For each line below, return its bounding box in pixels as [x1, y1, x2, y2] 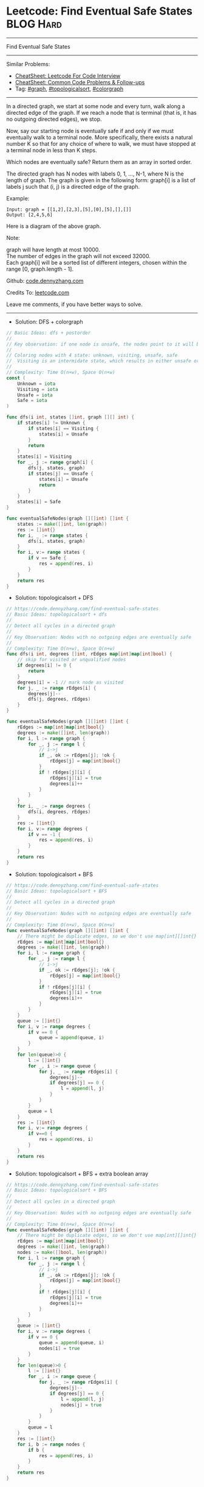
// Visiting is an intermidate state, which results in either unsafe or [6, 358, 200, 364]
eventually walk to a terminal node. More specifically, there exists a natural [6, 134, 193, 141]
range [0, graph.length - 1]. [6, 265, 74, 273]
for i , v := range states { [17, 550, 86, 556]
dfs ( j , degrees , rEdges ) [28, 696, 91, 703]
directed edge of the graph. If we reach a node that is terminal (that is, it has [6, 109, 197, 116]
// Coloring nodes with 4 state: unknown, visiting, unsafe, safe [6, 352, 178, 359]
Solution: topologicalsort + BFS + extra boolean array [15, 1170, 149, 1177]
